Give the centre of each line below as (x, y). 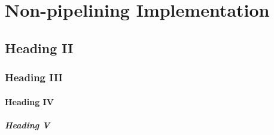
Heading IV (29, 101)
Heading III (34, 77)
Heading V (28, 125)
